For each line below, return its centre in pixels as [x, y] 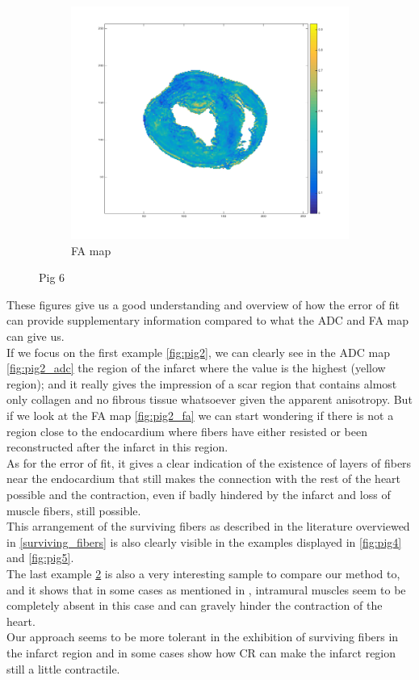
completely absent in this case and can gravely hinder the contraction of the [195, 605]
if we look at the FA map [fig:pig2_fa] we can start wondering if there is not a [200, 416]
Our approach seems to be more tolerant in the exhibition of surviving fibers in [203, 637]
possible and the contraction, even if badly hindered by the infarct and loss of [199, 495]
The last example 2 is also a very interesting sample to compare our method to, [203, 573]
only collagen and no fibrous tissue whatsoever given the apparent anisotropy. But [209, 399]
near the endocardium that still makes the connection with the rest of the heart [204, 479]
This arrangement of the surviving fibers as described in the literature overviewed [208, 526]
